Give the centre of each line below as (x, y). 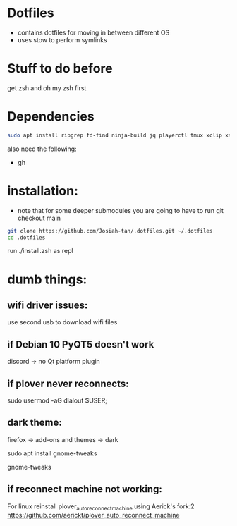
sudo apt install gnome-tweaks (52, 453)
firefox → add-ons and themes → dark (63, 439)
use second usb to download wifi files (62, 322)
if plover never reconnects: (68, 383)
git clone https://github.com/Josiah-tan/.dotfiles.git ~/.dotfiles (110, 231)
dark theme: (35, 423)
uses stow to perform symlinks (62, 39)
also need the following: (42, 149)
